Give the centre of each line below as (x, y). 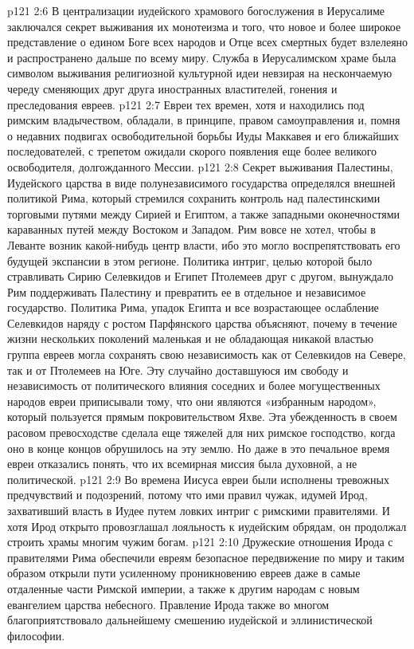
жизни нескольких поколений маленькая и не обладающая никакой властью (190, 338)
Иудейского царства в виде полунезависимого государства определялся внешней (201, 182)
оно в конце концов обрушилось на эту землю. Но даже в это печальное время (199, 448)
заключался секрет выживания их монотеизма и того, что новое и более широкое (204, 26)
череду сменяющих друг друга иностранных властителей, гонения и (172, 88)
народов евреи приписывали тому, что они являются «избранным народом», (192, 401)
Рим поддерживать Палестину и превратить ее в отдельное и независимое (187, 291)
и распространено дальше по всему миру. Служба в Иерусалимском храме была (202, 57)
